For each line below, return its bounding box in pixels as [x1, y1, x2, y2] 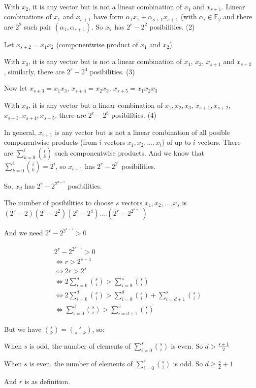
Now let [4, 83, 28, 93]
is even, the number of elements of [30, 358, 133, 368]
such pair [24, 21, 52, 32]
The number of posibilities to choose [4, 197, 114, 207]
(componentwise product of [56, 39, 138, 49]
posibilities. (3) [90, 66, 135, 76]
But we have [4, 323, 42, 334]
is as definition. [24, 376, 70, 386]
